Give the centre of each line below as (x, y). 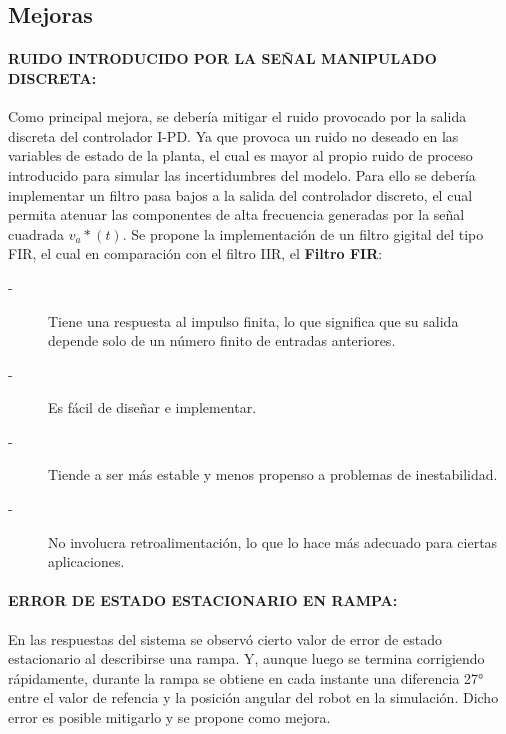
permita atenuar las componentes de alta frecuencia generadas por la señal (236, 214)
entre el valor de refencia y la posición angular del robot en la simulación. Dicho (253, 697)
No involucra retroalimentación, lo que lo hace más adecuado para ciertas (273, 541)
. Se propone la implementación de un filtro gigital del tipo (303, 233)
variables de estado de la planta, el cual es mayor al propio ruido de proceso (240, 155)
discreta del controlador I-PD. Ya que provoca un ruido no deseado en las (233, 135)
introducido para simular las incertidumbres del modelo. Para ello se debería (242, 174)
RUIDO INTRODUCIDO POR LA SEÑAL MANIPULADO (222, 58)
